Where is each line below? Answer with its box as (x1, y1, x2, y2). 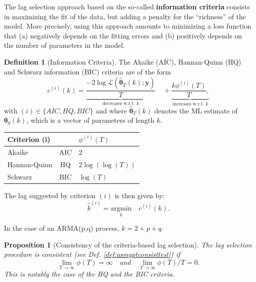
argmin (110, 205, 132, 212)
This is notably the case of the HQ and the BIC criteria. (4, 269, 175, 279)
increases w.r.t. (172, 102, 205, 107)
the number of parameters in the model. (4, 40, 125, 50)
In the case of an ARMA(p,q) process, (4, 223, 120, 233)
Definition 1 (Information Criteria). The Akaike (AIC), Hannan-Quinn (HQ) (4, 56, 242, 67)
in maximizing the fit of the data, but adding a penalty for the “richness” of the (4, 11, 246, 21)
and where (95, 105, 127, 115)
